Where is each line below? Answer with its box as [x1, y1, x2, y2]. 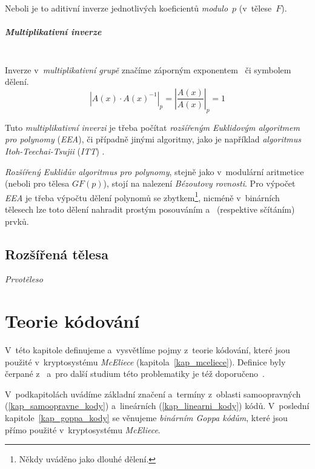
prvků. [5, 215, 29, 227]
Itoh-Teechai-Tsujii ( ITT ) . [5, 144, 105, 157]
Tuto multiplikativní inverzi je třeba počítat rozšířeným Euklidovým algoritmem [5, 121, 300, 133]
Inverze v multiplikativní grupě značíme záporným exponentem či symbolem [5, 63, 291, 76]
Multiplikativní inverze [5, 25, 102, 38]
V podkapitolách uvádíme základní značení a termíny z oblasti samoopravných [5, 387, 301, 400]
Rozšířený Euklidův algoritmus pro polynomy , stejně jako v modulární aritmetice [5, 165, 304, 178]
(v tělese [239, 2, 272, 14]
